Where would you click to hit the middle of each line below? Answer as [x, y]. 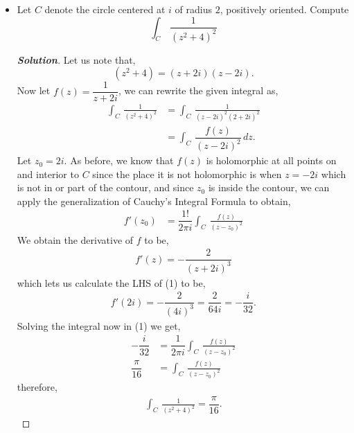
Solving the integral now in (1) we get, [99, 325]
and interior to [48, 174]
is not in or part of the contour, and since [105, 187]
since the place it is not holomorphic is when [187, 174]
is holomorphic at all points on [271, 160]
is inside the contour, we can [269, 187]
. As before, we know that [119, 160]
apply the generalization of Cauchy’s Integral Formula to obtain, [154, 201]
